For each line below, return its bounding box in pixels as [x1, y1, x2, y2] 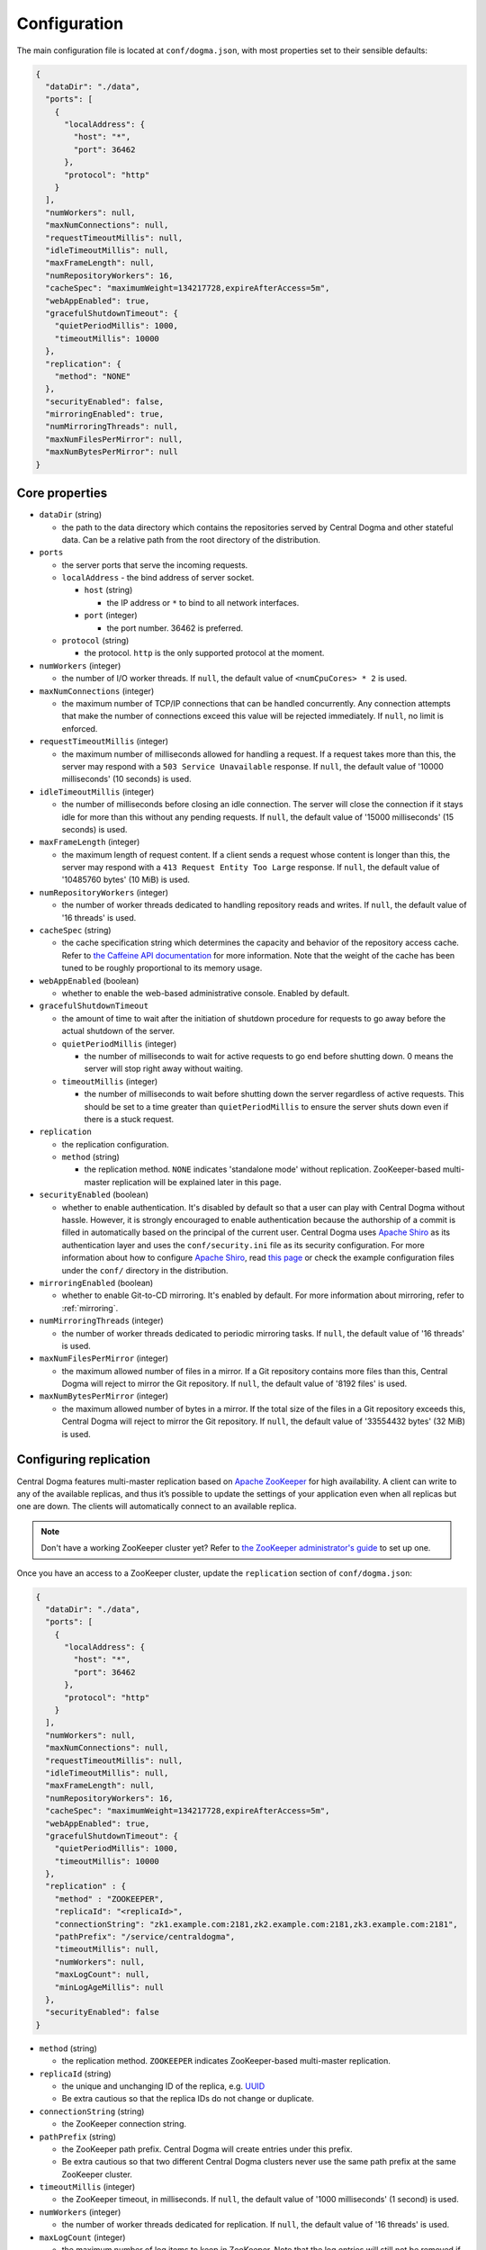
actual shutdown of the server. [61, 1026, 175, 1037]
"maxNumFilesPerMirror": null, [45, 434, 184, 445]
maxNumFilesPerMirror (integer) [39, 1353, 169, 1363]
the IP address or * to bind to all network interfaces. [106, 597, 300, 607]
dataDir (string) [39, 509, 103, 520]
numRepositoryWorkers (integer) [39, 886, 169, 897]
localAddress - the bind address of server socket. [61, 572, 255, 583]
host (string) [84, 585, 133, 596]
